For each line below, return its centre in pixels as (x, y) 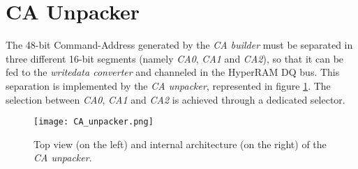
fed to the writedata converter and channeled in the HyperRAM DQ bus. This (173, 72)
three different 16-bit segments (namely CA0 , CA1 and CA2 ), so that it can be (175, 58)
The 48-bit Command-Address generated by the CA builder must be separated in (179, 45)
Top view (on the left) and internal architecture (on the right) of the (180, 144)
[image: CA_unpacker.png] (94, 122)
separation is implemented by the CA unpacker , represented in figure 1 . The (168, 85)
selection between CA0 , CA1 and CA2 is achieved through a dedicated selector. (176, 99)
